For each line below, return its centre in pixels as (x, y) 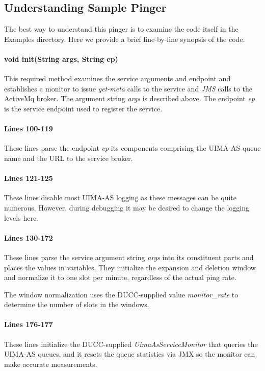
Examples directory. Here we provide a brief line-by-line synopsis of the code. (125, 39)
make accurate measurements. (51, 364)
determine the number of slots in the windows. (77, 304)
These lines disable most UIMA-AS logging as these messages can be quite (120, 198)
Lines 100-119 (29, 129)
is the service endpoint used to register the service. (83, 108)
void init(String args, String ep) (61, 59)
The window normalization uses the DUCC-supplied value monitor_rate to (121, 294)
